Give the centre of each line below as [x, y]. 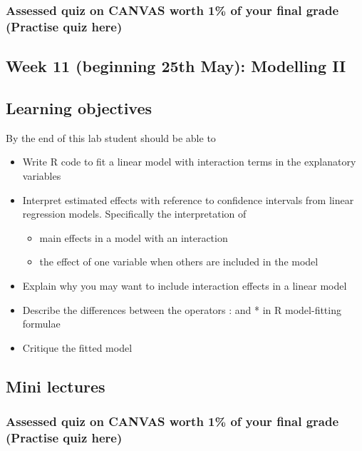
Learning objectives [79, 107]
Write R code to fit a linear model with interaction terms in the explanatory [189, 162]
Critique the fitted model [77, 347]
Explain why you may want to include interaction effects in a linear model [185, 285]
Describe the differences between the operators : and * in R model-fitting [182, 309]
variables [42, 175]
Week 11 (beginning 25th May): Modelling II [176, 66]
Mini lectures [56, 386]
